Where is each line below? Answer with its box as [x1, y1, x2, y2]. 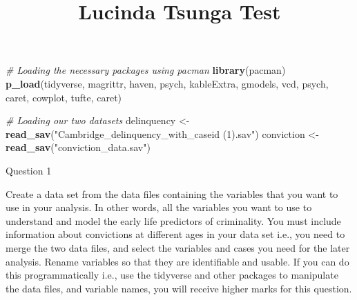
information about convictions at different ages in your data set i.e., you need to [6, 227, 345, 241]
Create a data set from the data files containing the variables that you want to [6, 186, 338, 201]
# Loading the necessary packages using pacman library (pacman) [6, 63, 286, 77]
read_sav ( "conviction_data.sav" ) [6, 140, 151, 154]
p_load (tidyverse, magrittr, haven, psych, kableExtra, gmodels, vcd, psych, [6, 76, 329, 90]
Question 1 [6, 163, 52, 177]
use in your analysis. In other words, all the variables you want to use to [6, 200, 312, 214]
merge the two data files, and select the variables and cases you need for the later [6, 240, 350, 254]
